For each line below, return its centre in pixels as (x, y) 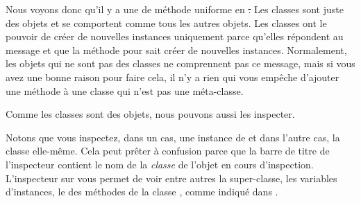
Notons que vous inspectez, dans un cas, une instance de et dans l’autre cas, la (173, 137)
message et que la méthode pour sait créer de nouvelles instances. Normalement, (176, 50)
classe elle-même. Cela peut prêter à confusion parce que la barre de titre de (168, 151)
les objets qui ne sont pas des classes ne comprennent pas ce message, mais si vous (180, 63)
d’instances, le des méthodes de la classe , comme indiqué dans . (142, 192)
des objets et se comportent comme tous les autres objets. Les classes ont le (166, 23)
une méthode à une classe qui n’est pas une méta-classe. (125, 90)
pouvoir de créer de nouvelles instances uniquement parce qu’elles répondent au (175, 36)
